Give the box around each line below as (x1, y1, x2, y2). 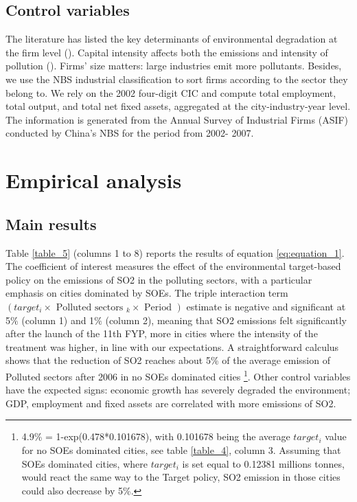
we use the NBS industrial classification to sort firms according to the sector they (5, 71, 348, 86)
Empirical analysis (5, 166, 182, 194)
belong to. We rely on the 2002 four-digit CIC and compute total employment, (5, 85, 336, 100)
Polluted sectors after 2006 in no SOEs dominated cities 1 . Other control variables (5, 367, 351, 383)
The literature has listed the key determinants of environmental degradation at (5, 32, 338, 46)
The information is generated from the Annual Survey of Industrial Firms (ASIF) (5, 112, 349, 126)
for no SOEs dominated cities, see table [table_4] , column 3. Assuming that (21, 442, 341, 457)
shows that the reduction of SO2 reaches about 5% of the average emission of (5, 353, 330, 367)
